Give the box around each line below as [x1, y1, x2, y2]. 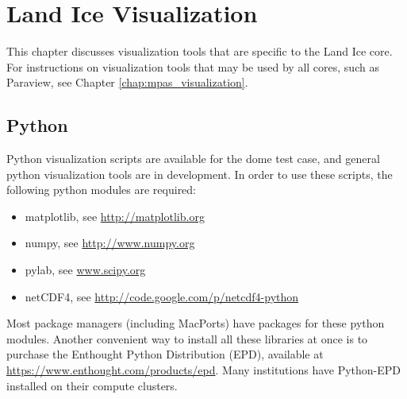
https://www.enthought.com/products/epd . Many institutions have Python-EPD [6, 362, 401, 378]
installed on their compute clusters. [6, 377, 178, 393]
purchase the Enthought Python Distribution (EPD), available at [6, 346, 324, 362]
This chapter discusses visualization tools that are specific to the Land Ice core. [6, 43, 393, 60]
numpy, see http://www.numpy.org [25, 234, 195, 251]
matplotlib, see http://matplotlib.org [25, 207, 205, 224]
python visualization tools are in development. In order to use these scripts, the [6, 165, 393, 182]
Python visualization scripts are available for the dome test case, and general [6, 150, 380, 167]
